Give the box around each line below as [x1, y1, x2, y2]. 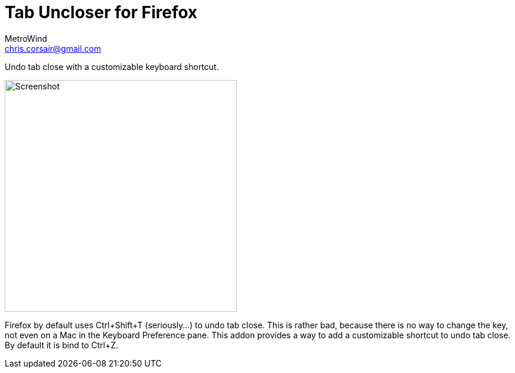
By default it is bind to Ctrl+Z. [5, 339, 118, 350]
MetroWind [5, 33, 48, 44]
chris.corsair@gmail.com [5, 43, 101, 54]
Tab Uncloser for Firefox [5, 2, 198, 22]
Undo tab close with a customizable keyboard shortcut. [5, 61, 219, 72]
